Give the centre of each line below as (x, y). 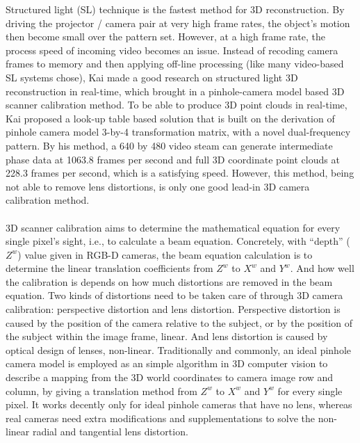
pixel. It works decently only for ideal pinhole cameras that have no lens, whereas (179, 404)
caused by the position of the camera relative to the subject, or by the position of (179, 322)
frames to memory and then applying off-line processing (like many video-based (175, 64)
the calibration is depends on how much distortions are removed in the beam (169, 281)
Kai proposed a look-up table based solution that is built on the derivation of (170, 118)
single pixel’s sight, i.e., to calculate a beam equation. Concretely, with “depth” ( (178, 241)
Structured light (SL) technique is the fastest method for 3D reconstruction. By (175, 9)
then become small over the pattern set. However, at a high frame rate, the (165, 37)
